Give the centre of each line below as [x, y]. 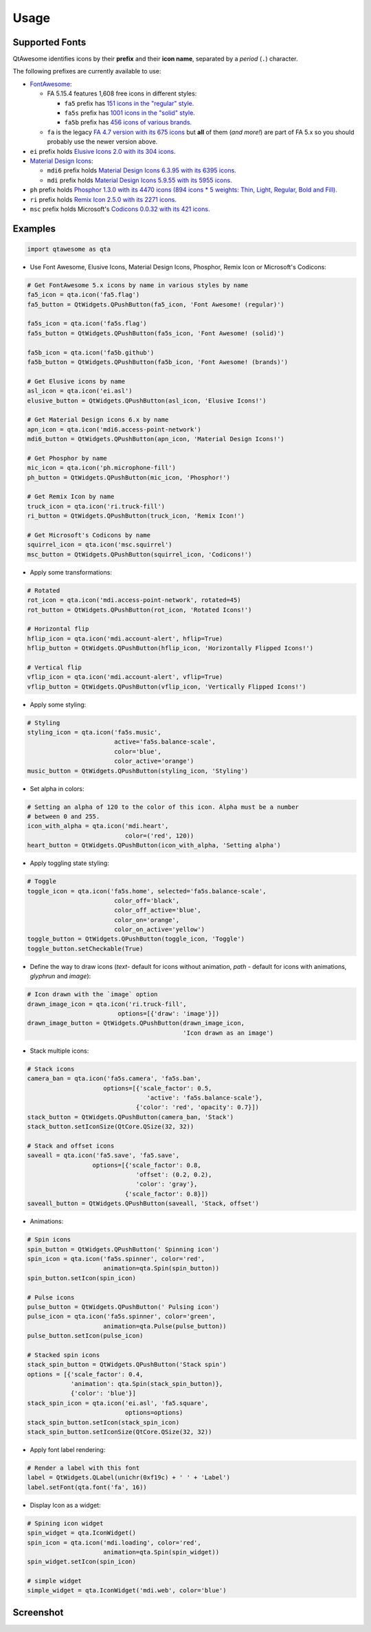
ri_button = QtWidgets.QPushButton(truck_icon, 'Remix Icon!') [136, 516]
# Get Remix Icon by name [71, 497]
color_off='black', [147, 901]
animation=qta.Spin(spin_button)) [161, 1268]
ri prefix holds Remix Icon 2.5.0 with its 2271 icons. [103, 199]
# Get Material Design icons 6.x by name [98, 420]
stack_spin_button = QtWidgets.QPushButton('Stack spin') [127, 1365]
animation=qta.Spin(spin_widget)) [161, 1552]
